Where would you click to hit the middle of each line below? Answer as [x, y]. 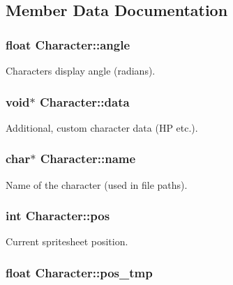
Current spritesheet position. [67, 241]
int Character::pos [58, 216]
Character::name [88, 159]
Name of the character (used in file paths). [97, 184]
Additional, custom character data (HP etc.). [102, 127]
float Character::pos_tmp [79, 272]
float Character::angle [68, 44]
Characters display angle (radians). [81, 70]
